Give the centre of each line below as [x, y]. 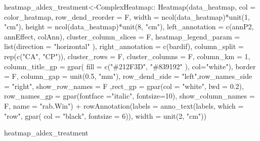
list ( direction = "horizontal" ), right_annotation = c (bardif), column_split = [124, 46]
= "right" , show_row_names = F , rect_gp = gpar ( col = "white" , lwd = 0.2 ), [124, 86]
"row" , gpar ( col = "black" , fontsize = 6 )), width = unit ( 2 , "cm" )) [105, 115]
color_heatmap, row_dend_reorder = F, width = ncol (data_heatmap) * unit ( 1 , [127, 16]
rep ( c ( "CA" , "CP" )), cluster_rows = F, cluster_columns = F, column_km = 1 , [127, 56]
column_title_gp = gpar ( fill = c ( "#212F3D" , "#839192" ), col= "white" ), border [130, 66]
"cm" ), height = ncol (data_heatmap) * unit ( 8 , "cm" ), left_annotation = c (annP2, [129, 27]
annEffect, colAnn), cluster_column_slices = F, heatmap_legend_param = [122, 36]
